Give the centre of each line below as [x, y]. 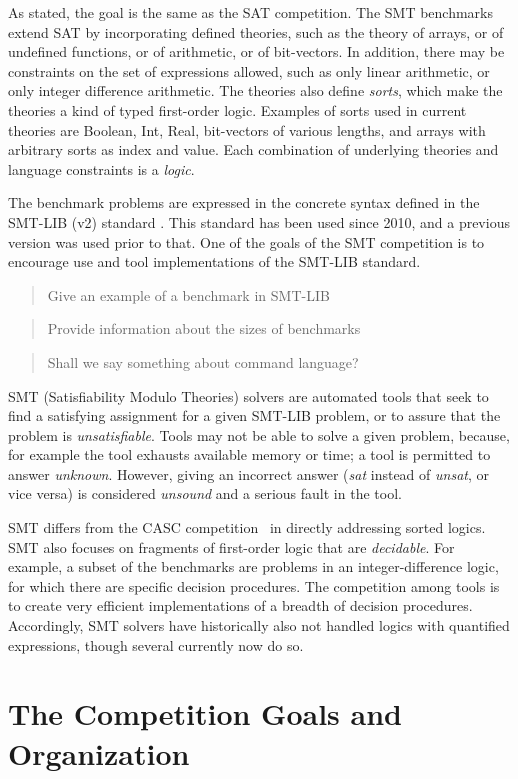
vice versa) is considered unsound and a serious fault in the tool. [205, 493]
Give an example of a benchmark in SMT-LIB [188, 294]
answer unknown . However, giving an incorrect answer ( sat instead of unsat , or [248, 473]
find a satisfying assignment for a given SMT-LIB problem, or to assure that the [254, 415]
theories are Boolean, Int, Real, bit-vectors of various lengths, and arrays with [247, 129]
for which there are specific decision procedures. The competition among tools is [254, 585]
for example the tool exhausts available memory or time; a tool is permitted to [249, 454]
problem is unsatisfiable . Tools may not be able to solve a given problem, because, [259, 434]
